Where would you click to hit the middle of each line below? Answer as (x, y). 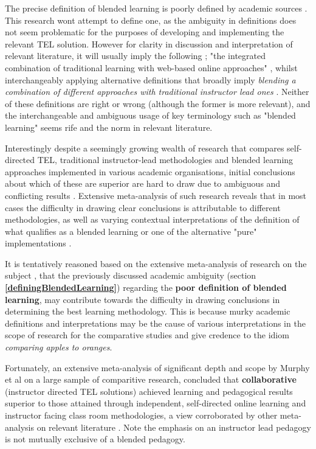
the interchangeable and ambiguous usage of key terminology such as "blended (150, 115)
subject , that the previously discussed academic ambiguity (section (131, 275)
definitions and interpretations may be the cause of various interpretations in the (155, 323)
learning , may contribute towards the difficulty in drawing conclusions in (143, 299)
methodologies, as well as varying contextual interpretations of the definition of (152, 219)
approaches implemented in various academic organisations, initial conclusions (150, 171)
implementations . (38, 243)
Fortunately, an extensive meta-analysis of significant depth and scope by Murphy (157, 367)
